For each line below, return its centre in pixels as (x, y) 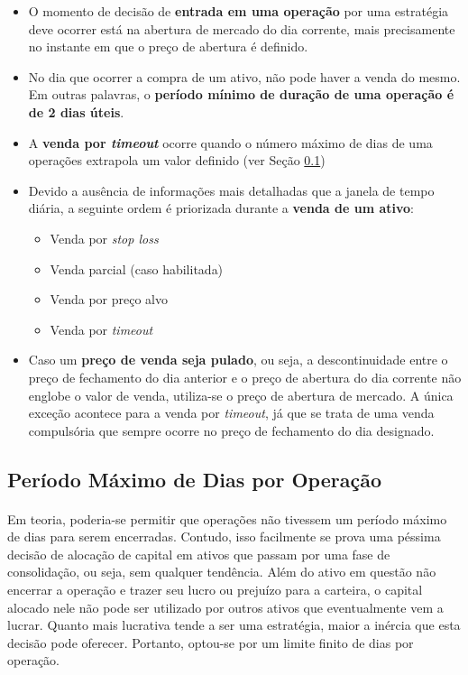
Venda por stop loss (104, 238)
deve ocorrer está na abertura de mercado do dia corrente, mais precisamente (242, 28)
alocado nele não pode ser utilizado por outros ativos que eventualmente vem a (225, 607)
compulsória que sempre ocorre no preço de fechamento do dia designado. (231, 430)
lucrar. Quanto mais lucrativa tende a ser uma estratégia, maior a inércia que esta (234, 625)
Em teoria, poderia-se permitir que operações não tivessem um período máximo (227, 518)
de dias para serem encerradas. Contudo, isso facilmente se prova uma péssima (224, 536)
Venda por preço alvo (109, 299)
